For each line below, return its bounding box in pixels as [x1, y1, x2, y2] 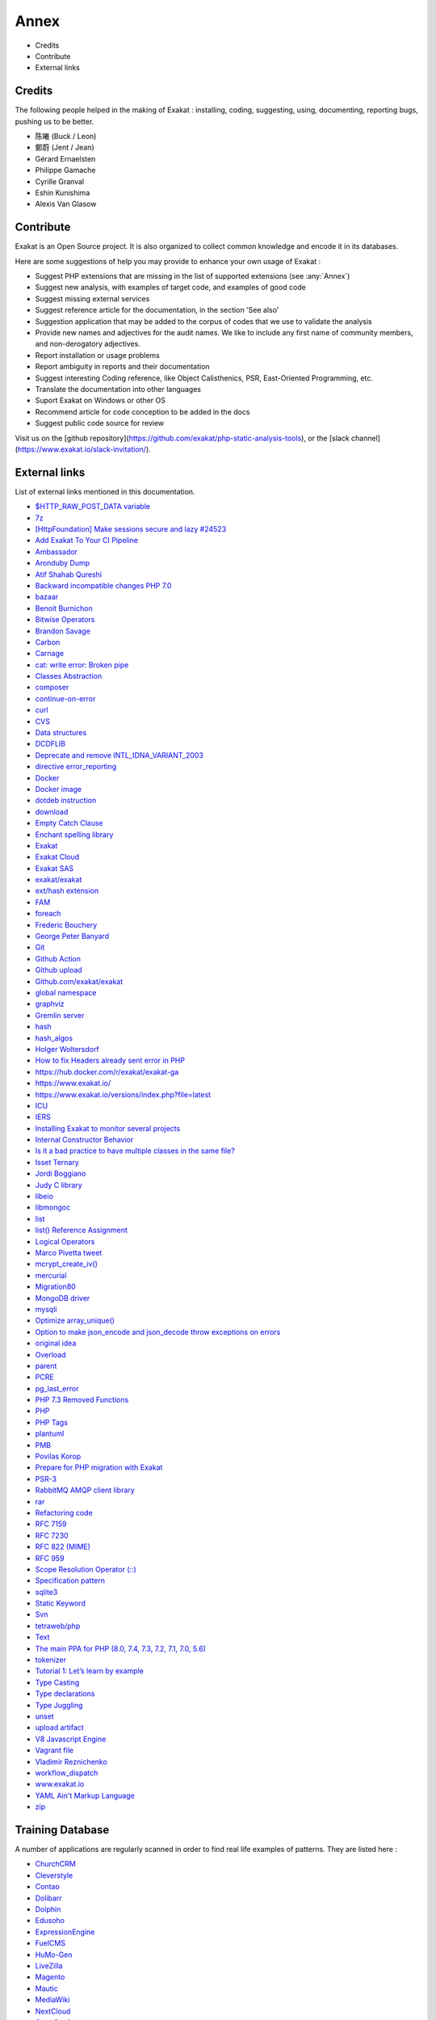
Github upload [35, 966, 82, 975]
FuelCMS [35, 1938, 66, 1948]
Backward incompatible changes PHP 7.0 [35, 580, 172, 590]
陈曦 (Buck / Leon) [35, 132, 97, 141]
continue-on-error [35, 693, 96, 703]
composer [35, 683, 69, 692]
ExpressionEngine [35, 1927, 95, 1937]
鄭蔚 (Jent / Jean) [35, 142, 94, 153]
